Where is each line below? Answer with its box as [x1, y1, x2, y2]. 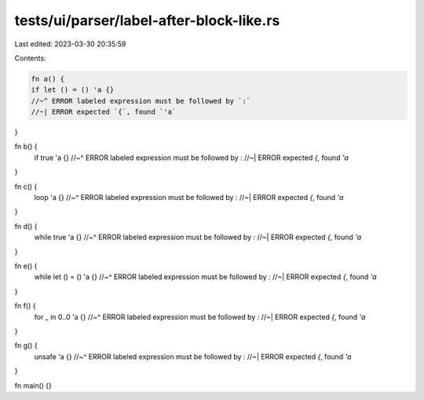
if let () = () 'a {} [31, 85, 115, 94]
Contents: [14, 53, 46, 63]
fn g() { [14, 341, 38, 351]
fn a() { [31, 75, 65, 83]
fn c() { [14, 181, 38, 191]
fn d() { [14, 221, 38, 231]
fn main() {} [14, 380, 53, 390]
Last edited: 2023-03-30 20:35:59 [14, 39, 126, 49]
